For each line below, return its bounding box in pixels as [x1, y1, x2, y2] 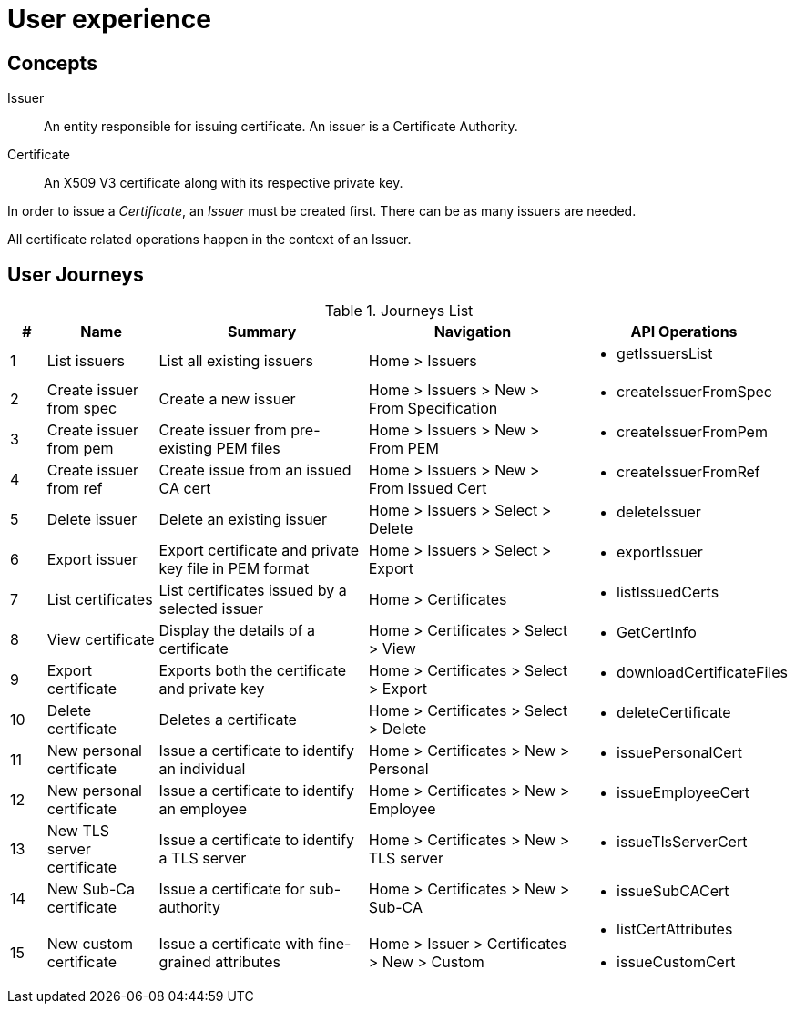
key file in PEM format [158, 559, 310, 578]
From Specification [368, 399, 498, 418]
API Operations [630, 322, 738, 342]
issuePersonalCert [617, 743, 742, 762]
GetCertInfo [617, 623, 697, 642]
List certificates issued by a [158, 581, 347, 600]
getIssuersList [617, 344, 713, 363]
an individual [158, 760, 246, 779]
